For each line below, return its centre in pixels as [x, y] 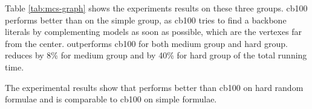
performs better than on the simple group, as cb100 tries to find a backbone [146, 20]
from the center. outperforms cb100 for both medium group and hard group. [146, 43]
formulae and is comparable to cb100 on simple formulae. [111, 99]
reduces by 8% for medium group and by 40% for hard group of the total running [156, 55]
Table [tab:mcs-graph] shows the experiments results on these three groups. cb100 [156, 8]
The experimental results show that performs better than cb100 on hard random [154, 87]
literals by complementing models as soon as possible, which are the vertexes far [154, 32]
